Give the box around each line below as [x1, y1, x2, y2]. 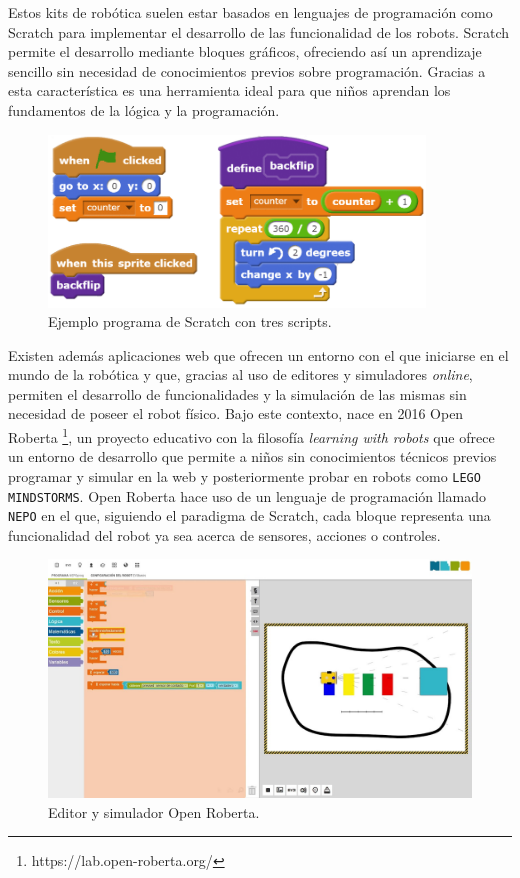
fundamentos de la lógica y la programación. [8, 99, 280, 120]
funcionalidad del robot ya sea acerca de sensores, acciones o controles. [8, 524, 441, 545]
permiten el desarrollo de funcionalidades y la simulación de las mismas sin [8, 383, 467, 404]
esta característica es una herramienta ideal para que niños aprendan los [8, 80, 451, 101]
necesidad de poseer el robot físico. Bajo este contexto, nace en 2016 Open [8, 403, 464, 424]
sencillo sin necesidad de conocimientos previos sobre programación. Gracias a [8, 60, 486, 81]
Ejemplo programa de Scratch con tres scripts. [48, 311, 332, 332]
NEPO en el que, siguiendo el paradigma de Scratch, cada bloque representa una [8, 505, 491, 526]
